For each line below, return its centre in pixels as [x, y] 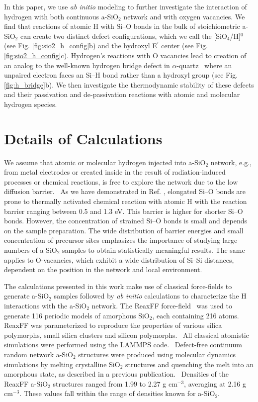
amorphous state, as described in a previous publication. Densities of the [116, 374]
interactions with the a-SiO [45, 305]
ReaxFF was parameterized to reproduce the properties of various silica [113, 325]
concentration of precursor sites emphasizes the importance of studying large [121, 240]
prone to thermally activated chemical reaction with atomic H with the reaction [126, 201]
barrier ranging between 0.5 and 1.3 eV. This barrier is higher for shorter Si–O [124, 211]
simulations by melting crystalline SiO [62, 364]
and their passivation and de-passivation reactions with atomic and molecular [122, 94]
